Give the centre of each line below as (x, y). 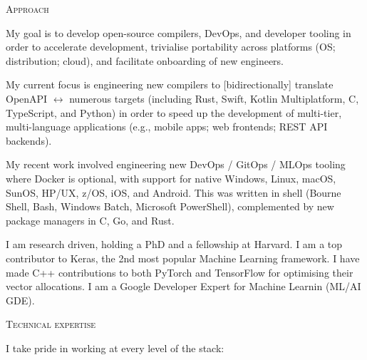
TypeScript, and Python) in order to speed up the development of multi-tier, (174, 112)
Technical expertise (51, 324)
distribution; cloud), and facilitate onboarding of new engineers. (145, 60)
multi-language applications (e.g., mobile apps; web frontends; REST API (167, 127)
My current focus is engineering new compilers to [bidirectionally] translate (170, 84)
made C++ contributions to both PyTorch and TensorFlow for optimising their (180, 272)
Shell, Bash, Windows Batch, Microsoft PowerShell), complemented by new (170, 206)
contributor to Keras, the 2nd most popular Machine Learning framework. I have (183, 258)
